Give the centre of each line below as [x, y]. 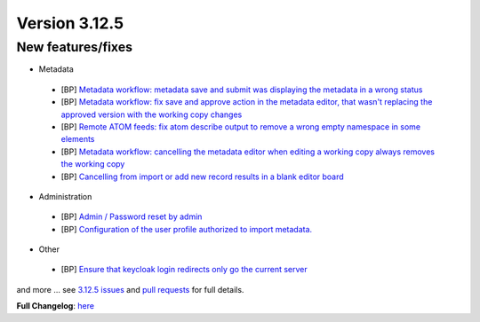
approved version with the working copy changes [152, 114]
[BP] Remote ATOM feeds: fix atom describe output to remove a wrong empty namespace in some [241, 126]
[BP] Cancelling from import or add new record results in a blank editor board [202, 177]
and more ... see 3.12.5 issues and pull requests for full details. [130, 289]
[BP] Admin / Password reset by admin [132, 216]
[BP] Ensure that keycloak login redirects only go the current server [184, 270]
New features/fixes [75, 47]
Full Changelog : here [56, 306]
